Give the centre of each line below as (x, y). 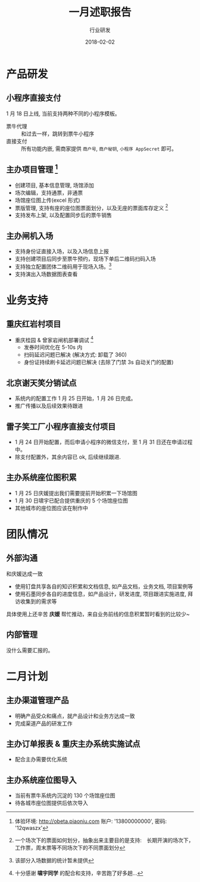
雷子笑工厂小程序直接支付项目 (61, 427)
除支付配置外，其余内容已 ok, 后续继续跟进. (68, 457)
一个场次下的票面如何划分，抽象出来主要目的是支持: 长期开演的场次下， (104, 840)
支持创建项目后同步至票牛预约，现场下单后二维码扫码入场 (85, 259)
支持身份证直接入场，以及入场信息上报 (62, 251)
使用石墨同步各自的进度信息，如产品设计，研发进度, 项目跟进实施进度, (100, 594)
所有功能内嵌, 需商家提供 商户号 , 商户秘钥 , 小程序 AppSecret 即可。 (99, 148)
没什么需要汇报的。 (30, 650)
